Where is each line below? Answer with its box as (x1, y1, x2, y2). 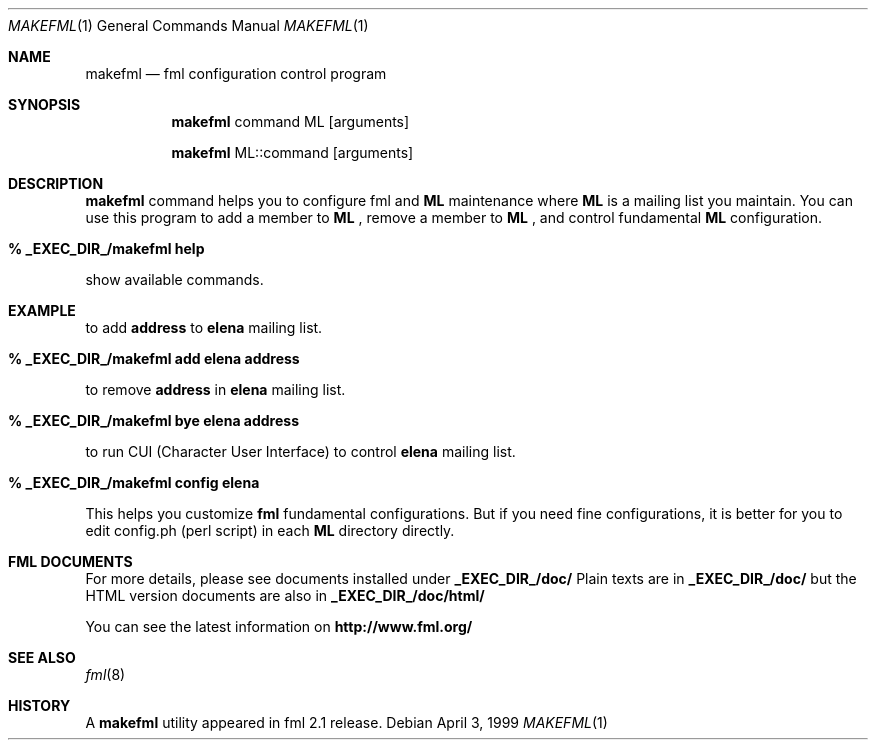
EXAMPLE (8, 302, 76, 319)
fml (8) (85, 666, 126, 683)
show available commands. (85, 271, 264, 288)
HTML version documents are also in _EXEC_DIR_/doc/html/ (85, 587, 485, 604)
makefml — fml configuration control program (85, 65, 387, 82)
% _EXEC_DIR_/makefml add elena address (8, 350, 300, 367)
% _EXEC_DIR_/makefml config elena (8, 474, 260, 491)
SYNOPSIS (8, 96, 81, 113)
